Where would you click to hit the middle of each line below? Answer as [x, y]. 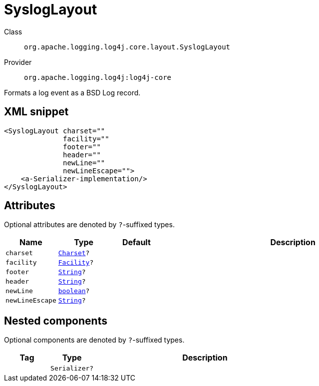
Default [136, 242]
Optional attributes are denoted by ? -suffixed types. [89, 225]
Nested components [56, 321]
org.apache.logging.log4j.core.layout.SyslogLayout [127, 47]
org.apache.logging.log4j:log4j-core [98, 77]
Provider [18, 62]
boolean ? [74, 291]
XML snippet [36, 112]
